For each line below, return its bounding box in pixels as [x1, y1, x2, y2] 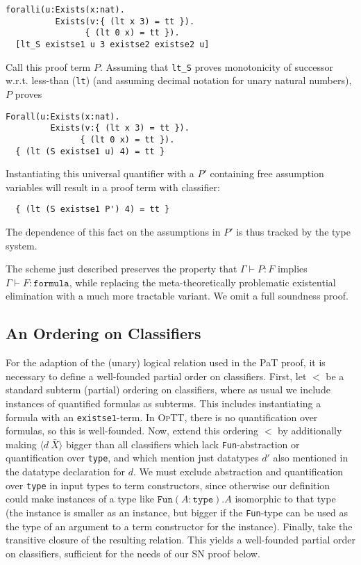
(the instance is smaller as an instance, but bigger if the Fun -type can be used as [6, 505, 349, 519]
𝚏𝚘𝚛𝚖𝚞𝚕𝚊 [33, 278, 69, 288]
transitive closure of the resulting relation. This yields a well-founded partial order [6, 532, 355, 547]
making [6, 436, 37, 451]
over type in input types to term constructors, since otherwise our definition [6, 477, 330, 492]
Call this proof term [6, 59, 91, 74]
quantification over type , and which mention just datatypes [6, 450, 259, 465]
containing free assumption [210, 166, 324, 181]
